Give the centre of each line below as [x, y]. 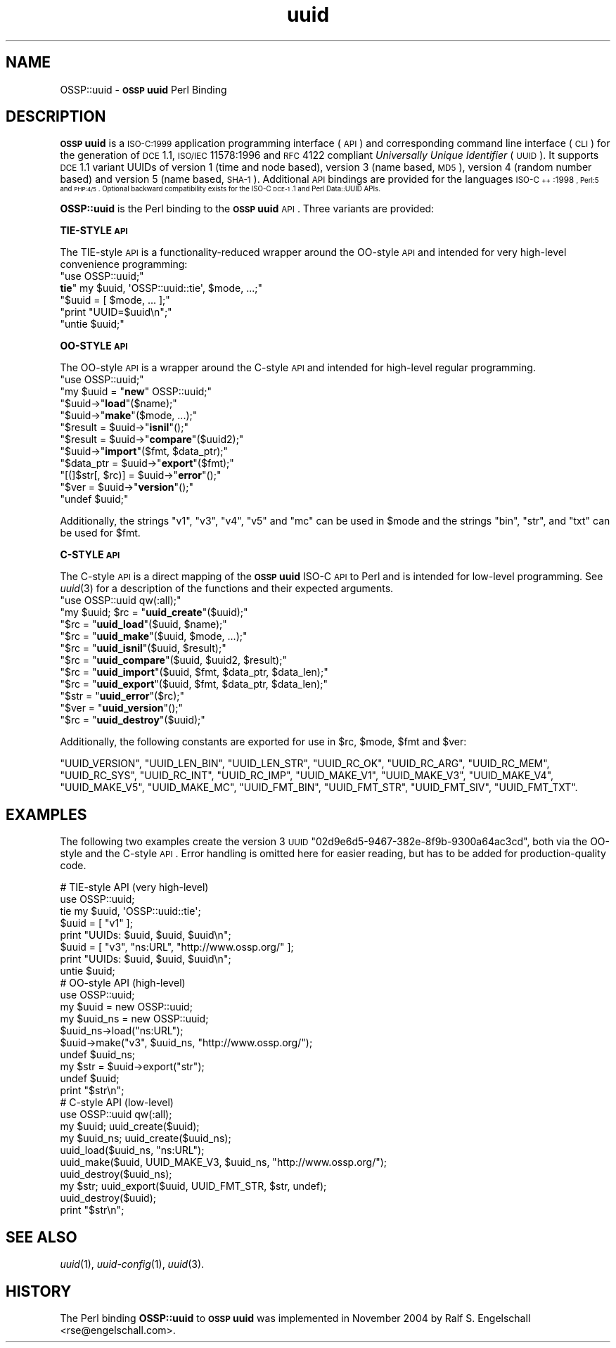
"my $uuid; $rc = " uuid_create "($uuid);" [154, 612]
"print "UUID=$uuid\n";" [116, 312]
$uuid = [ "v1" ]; [96, 923]
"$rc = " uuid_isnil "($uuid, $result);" [143, 648]
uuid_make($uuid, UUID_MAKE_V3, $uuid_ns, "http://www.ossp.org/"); [224, 1162]
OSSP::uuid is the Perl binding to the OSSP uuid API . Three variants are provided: [247, 209]
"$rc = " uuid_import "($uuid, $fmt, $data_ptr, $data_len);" [194, 672]
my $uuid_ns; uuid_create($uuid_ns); [146, 1138]
